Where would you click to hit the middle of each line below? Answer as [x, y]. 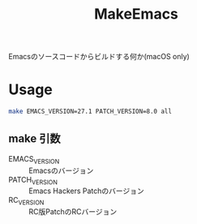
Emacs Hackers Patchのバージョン [86, 191]
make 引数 [34, 139]
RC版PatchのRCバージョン [73, 212]
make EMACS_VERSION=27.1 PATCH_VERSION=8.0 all [90, 112]
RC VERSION [26, 201]
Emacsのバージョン [61, 170]
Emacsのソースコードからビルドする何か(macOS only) [99, 57]
